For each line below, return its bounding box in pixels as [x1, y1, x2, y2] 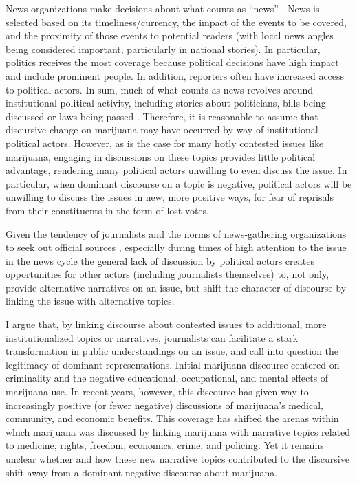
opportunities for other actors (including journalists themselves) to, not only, [6, 267, 329, 281]
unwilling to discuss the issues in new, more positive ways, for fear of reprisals [6, 190, 334, 204]
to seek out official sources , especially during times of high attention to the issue [6, 240, 347, 254]
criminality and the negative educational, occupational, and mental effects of [6, 371, 329, 385]
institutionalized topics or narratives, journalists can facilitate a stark [6, 330, 298, 344]
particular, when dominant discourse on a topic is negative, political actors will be [6, 176, 352, 190]
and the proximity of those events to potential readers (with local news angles [6, 28, 334, 43]
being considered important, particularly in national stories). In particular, [6, 41, 321, 56]
